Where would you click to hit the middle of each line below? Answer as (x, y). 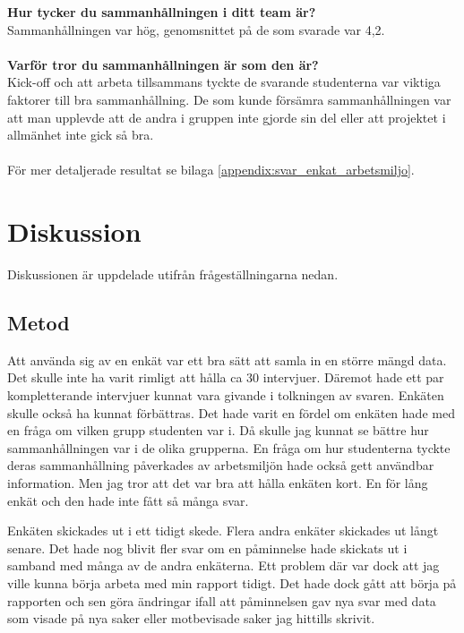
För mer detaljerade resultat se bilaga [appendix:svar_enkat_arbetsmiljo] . (211, 170)
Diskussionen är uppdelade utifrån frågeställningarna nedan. (173, 274)
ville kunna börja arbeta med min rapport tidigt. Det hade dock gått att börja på (232, 582)
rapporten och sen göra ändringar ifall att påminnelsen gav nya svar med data (222, 600)
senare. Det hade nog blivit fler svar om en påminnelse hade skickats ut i (207, 547)
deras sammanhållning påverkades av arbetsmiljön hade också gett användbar (221, 465)
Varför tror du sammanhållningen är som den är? (163, 64)
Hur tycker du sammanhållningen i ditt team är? (162, 12)
